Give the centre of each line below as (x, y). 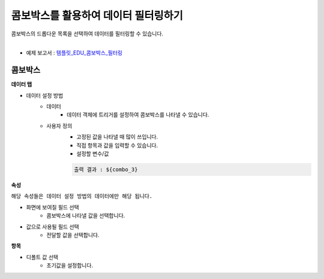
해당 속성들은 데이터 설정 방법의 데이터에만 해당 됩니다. (82, 196)
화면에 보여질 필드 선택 (52, 207)
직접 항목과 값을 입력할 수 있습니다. (117, 145)
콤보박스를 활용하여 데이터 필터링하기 (97, 16)
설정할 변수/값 (93, 154)
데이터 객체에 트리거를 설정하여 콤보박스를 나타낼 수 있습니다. (138, 115)
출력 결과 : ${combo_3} (106, 169)
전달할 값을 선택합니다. (73, 235)
